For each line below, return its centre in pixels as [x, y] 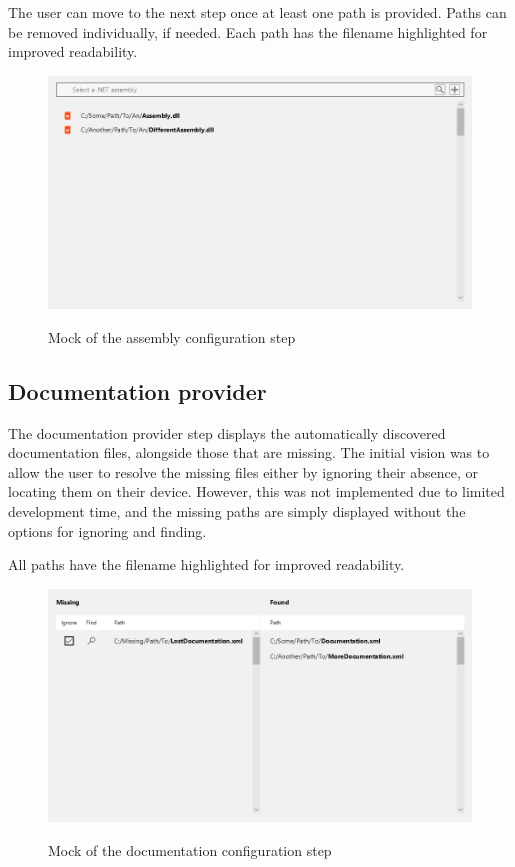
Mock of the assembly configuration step [172, 336]
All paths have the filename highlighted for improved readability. [206, 564]
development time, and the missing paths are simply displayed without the [237, 510]
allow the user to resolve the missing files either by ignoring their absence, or [243, 471]
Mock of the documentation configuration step [190, 849]
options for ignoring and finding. [107, 530]
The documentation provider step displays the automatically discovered [227, 432]
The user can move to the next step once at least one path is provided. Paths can [257, 12]
